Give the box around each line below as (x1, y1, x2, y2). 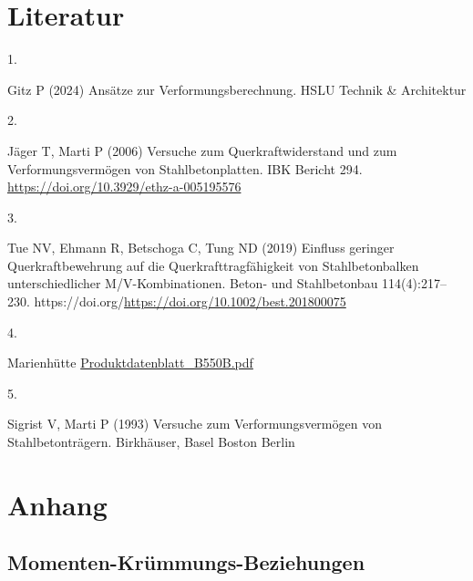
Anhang (7, 485, 108, 523)
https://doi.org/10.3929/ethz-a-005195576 (7, 177, 242, 196)
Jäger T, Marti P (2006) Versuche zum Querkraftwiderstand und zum (7, 140, 397, 160)
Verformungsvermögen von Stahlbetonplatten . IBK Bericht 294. (7, 159, 363, 178)
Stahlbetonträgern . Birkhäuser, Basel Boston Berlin (7, 432, 295, 451)
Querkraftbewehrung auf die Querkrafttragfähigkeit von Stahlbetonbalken (7, 255, 419, 275)
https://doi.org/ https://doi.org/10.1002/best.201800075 (34, 292, 346, 311)
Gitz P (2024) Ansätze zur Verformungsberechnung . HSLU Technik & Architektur (7, 79, 467, 99)
